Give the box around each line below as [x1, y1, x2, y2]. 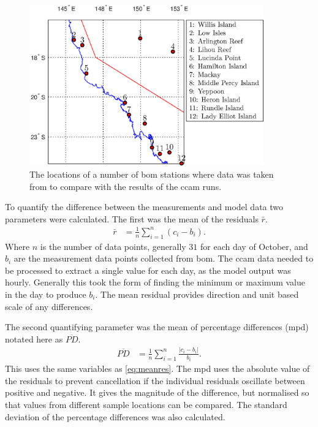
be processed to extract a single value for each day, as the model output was [5, 263, 291, 276]
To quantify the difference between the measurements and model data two [5, 200, 284, 213]
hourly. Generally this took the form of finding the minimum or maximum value [5, 276, 305, 289]
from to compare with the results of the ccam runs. [29, 179, 222, 192]
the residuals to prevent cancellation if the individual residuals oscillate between [5, 374, 305, 387]
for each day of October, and [200, 240, 308, 252]
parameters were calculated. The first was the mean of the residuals [5, 212, 259, 225]
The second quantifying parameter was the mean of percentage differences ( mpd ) [5, 320, 309, 333]
